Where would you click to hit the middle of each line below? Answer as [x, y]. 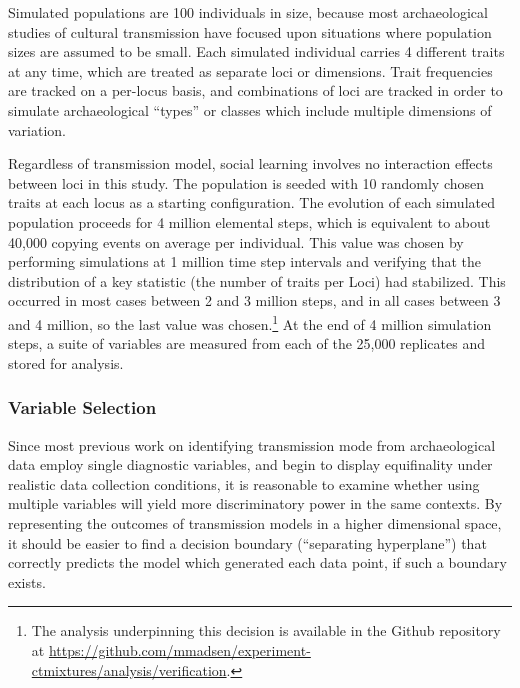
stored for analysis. [66, 362]
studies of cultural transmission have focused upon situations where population [250, 31]
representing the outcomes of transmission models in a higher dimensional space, [255, 522]
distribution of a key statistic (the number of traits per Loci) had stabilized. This [257, 280]
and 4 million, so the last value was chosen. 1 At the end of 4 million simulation [250, 322]
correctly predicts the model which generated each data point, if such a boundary [257, 562]
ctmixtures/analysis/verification [129, 669]
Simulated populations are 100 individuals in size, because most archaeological [248, 12]
